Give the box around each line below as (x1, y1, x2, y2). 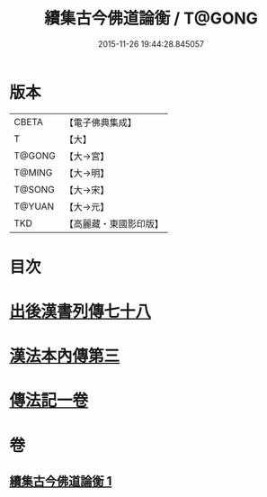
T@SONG (13, 183, 56, 195)
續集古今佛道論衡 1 (9, 474, 112, 489)
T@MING (13, 166, 53, 178)
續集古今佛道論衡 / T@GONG (43, 8, 259, 29)
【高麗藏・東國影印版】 (64, 217, 164, 230)
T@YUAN (13, 200, 55, 212)
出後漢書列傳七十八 (9, 302, 152, 322)
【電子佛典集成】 (64, 116, 137, 129)
